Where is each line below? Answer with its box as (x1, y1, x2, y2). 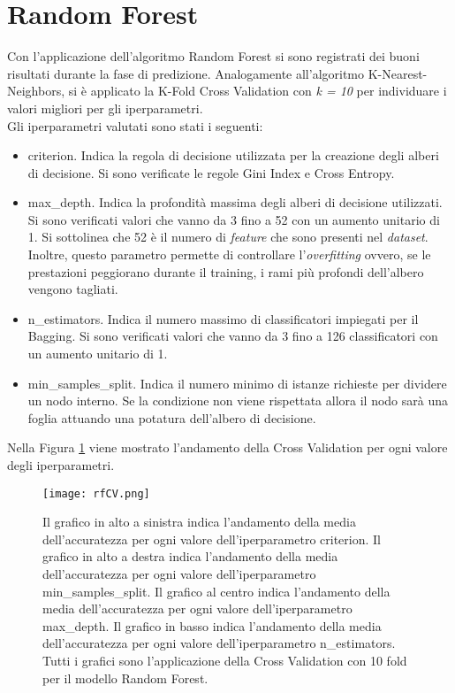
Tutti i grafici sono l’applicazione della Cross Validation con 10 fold (42, 651, 407, 669)
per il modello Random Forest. (42, 668, 209, 687)
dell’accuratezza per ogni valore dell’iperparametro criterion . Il (42, 529, 381, 548)
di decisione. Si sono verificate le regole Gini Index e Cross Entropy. (27, 163, 395, 181)
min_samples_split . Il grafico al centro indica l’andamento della (42, 581, 391, 600)
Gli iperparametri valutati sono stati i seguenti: (7, 116, 263, 135)
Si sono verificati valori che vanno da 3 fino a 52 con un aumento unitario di (27, 210, 440, 228)
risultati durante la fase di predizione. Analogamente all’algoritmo (7, 64, 365, 82)
